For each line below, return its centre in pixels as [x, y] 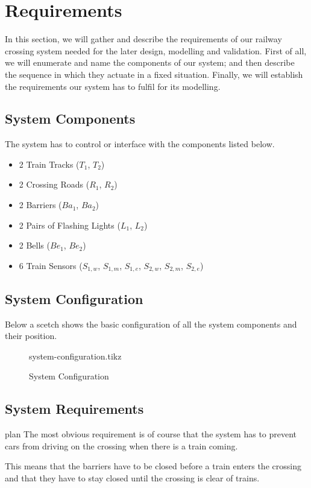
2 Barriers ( [40, 205]
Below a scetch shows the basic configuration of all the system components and [151, 324]
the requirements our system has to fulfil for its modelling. [113, 86]
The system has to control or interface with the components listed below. [140, 144]
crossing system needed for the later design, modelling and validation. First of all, [156, 50]
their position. [31, 336]
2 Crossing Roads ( [54, 184]
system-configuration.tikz [75, 356]
